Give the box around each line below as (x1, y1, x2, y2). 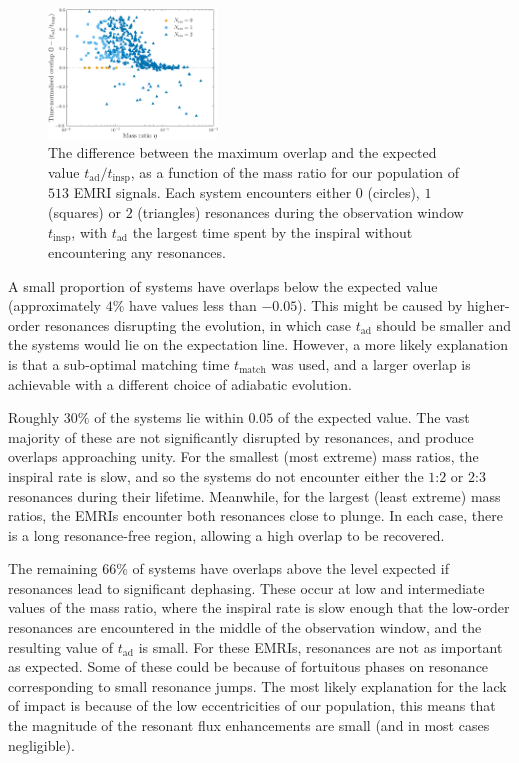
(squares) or (48, 201, 121, 222)
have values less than (129, 295, 257, 316)
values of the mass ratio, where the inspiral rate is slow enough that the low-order (8, 597, 510, 618)
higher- (466, 295, 510, 316)
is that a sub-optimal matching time (8, 353, 230, 374)
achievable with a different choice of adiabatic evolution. (8, 373, 352, 394)
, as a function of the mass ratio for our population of (130, 161, 459, 182)
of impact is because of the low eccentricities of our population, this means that (8, 695, 496, 716)
